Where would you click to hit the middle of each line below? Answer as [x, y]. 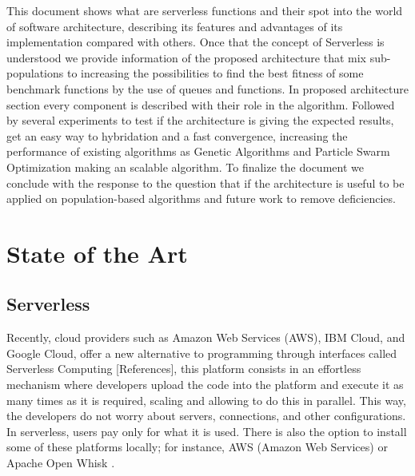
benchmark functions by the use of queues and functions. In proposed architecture [208, 88]
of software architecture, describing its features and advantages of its [175, 26]
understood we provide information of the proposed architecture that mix [186, 57]
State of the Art [97, 253]
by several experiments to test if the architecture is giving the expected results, [200, 120]
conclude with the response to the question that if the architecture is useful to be [206, 182]
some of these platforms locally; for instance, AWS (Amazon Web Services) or [197, 447]
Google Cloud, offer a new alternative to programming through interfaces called [202, 353]
